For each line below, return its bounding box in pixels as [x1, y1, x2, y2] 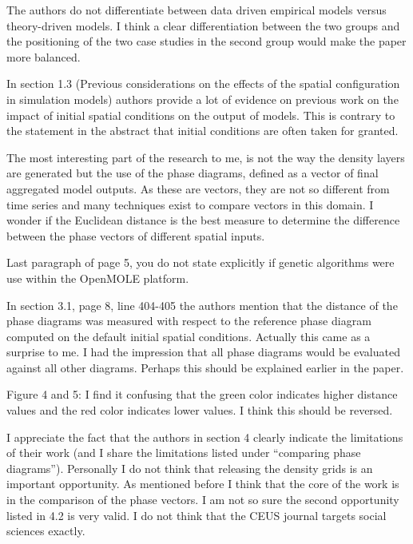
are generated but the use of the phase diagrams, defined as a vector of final [6, 165, 379, 181]
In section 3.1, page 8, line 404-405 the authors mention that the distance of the [6, 296, 398, 313]
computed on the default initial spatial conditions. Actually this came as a [6, 328, 371, 344]
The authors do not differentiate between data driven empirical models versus [6, 2, 387, 18]
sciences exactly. [6, 522, 85, 539]
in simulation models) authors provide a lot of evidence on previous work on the [6, 90, 399, 107]
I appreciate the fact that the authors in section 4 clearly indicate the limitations [6, 428, 403, 445]
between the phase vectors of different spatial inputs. [6, 227, 265, 244]
